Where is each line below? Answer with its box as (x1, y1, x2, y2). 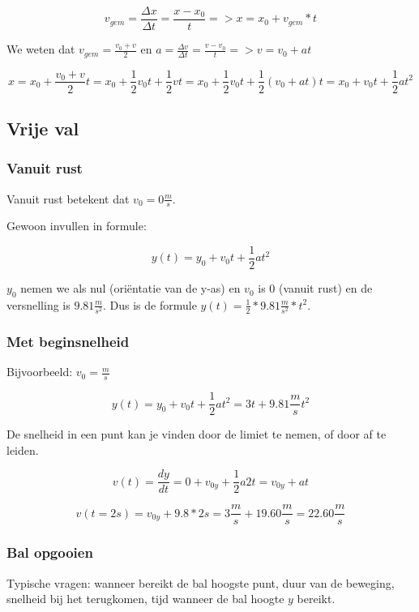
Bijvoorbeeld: (6, 363, 73, 380)
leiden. (6, 441, 39, 458)
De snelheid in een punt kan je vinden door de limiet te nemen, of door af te (6, 426, 387, 443)
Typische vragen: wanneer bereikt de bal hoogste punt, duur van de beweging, (6, 574, 395, 591)
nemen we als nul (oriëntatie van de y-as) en (20, 280, 241, 297)
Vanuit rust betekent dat (6, 190, 130, 207)
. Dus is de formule (102, 296, 197, 313)
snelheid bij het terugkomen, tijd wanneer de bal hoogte (6, 590, 284, 607)
